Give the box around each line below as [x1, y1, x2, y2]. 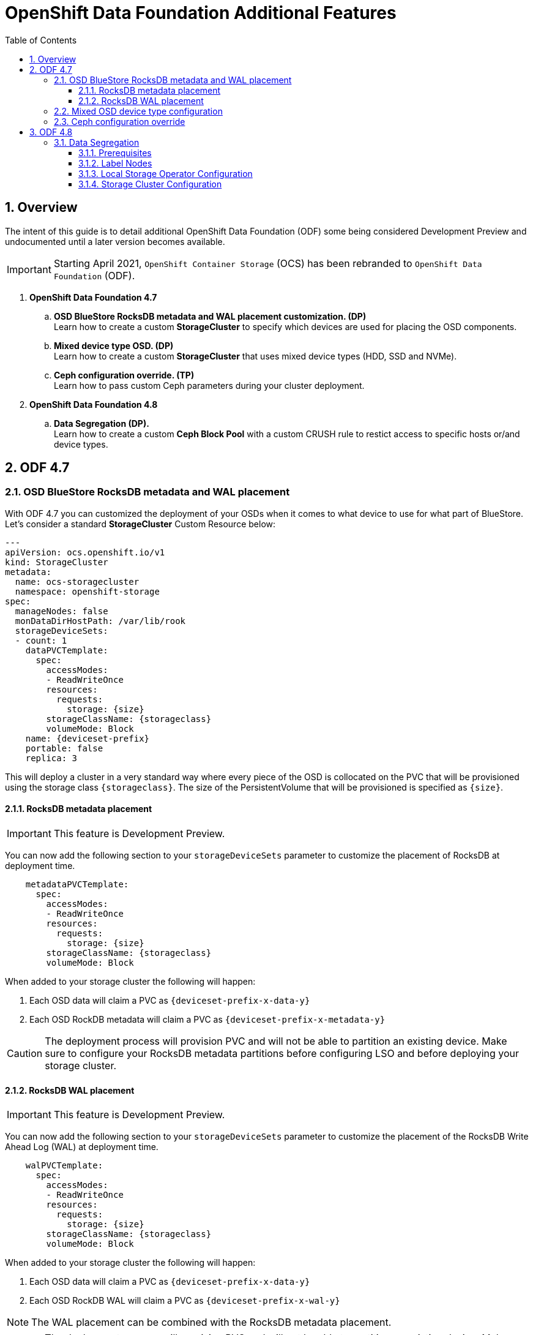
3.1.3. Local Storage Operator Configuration [78, 168, 253, 179]
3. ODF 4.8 [29, 126, 73, 137]
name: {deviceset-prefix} [25, 733, 150, 743]
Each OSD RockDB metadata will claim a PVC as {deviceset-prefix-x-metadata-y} [29, 1014, 386, 1025]
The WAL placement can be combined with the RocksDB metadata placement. [31, 1316, 392, 1329]
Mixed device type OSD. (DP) [54, 340, 174, 351]
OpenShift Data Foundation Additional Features [5, 2, 397, 23]
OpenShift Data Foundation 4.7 [29, 291, 157, 303]
